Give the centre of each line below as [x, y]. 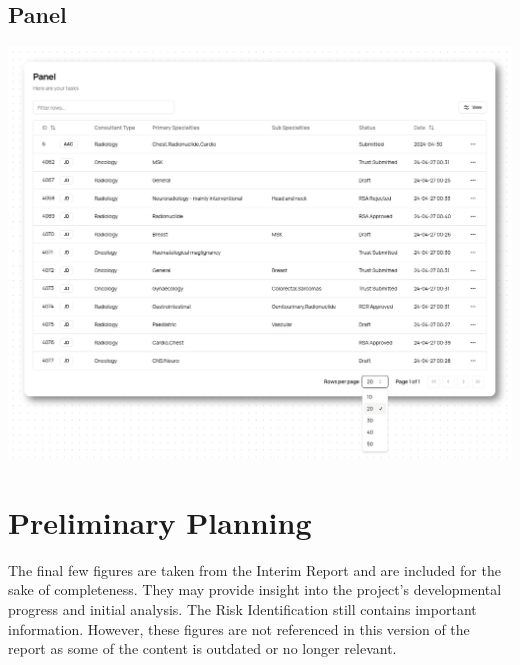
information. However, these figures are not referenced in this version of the [239, 628]
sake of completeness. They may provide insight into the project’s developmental [255, 589]
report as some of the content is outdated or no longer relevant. [202, 648]
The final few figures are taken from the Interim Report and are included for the [254, 569]
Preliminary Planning [160, 521]
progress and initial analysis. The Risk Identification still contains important [242, 609]
